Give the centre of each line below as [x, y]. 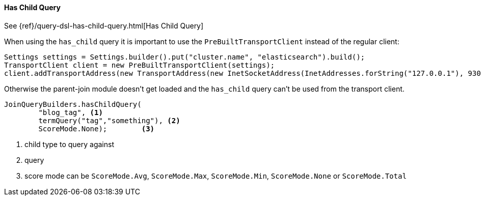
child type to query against [69, 144]
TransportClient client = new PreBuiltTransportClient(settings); [140, 65]
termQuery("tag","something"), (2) [109, 120]
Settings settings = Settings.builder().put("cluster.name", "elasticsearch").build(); [185, 57]
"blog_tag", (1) [71, 112]
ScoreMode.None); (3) [97, 128]
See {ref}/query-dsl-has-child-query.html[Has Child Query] [104, 25]
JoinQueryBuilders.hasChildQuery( [73, 104]
